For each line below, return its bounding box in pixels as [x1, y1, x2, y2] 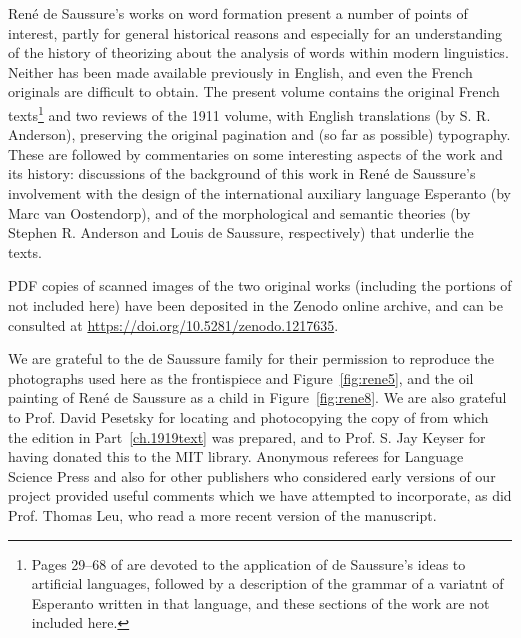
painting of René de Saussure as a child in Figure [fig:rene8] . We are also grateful [8, 387, 507, 408]
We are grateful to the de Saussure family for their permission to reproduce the [8, 348, 494, 369]
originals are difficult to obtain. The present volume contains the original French [8, 81, 500, 102]
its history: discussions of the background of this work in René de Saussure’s [8, 163, 476, 184]
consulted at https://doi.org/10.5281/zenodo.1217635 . [8, 314, 339, 335]
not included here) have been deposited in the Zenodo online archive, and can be [8, 294, 503, 315]
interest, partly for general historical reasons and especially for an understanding [8, 22, 502, 43]
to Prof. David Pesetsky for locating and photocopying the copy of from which [8, 406, 489, 427]
